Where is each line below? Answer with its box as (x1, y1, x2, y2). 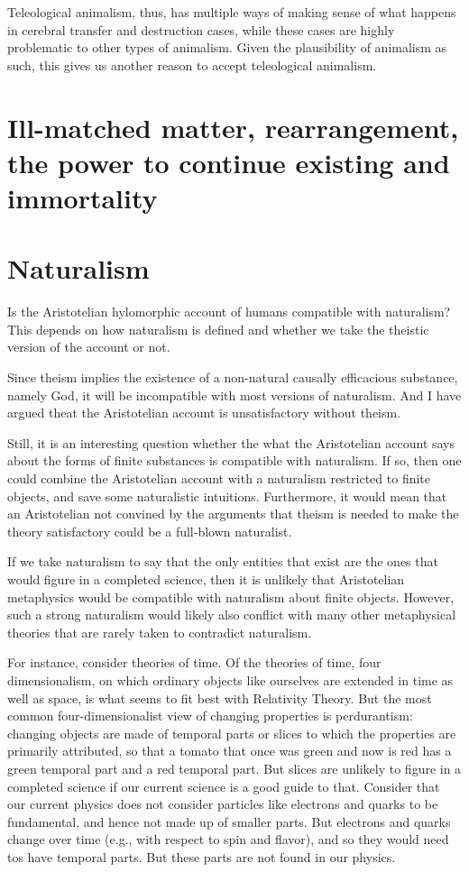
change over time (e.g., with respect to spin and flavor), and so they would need (7, 830, 449, 849)
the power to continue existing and (7, 143, 450, 180)
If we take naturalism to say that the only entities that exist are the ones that (7, 552, 438, 571)
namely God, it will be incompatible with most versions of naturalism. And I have (7, 385, 462, 404)
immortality (7, 179, 158, 216)
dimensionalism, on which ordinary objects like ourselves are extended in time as (7, 670, 454, 689)
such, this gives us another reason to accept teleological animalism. (7, 55, 377, 74)
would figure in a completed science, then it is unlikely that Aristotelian (7, 569, 405, 588)
